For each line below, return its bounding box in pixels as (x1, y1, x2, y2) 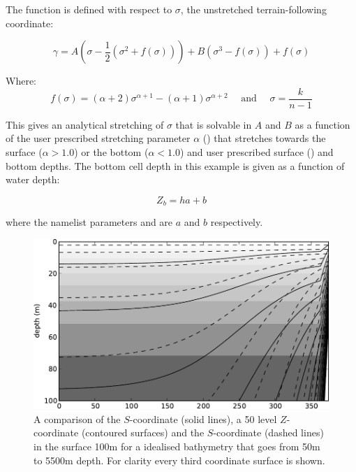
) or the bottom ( (74, 145, 149, 159)
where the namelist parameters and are (6, 215, 173, 229)
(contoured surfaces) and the (81, 425, 205, 440)
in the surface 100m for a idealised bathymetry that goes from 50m (34, 438, 320, 453)
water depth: (6, 172, 60, 187)
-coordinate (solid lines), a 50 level (129, 411, 277, 426)
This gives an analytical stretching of (6, 117, 164, 131)
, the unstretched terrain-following (180, 2, 327, 16)
